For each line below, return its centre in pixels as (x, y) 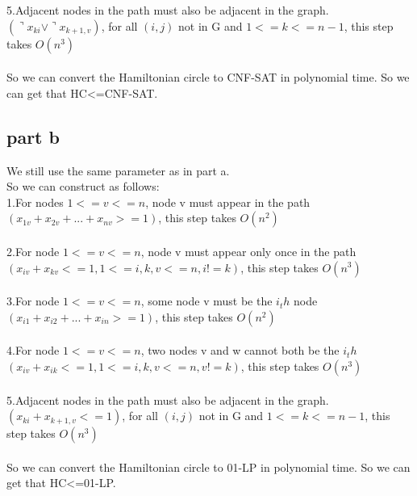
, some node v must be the (206, 301)
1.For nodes (35, 202)
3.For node (33, 301)
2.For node (33, 251)
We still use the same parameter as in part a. (118, 170)
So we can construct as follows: (83, 186)
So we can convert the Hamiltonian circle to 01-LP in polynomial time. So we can (208, 467)
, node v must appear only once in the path (248, 251)
